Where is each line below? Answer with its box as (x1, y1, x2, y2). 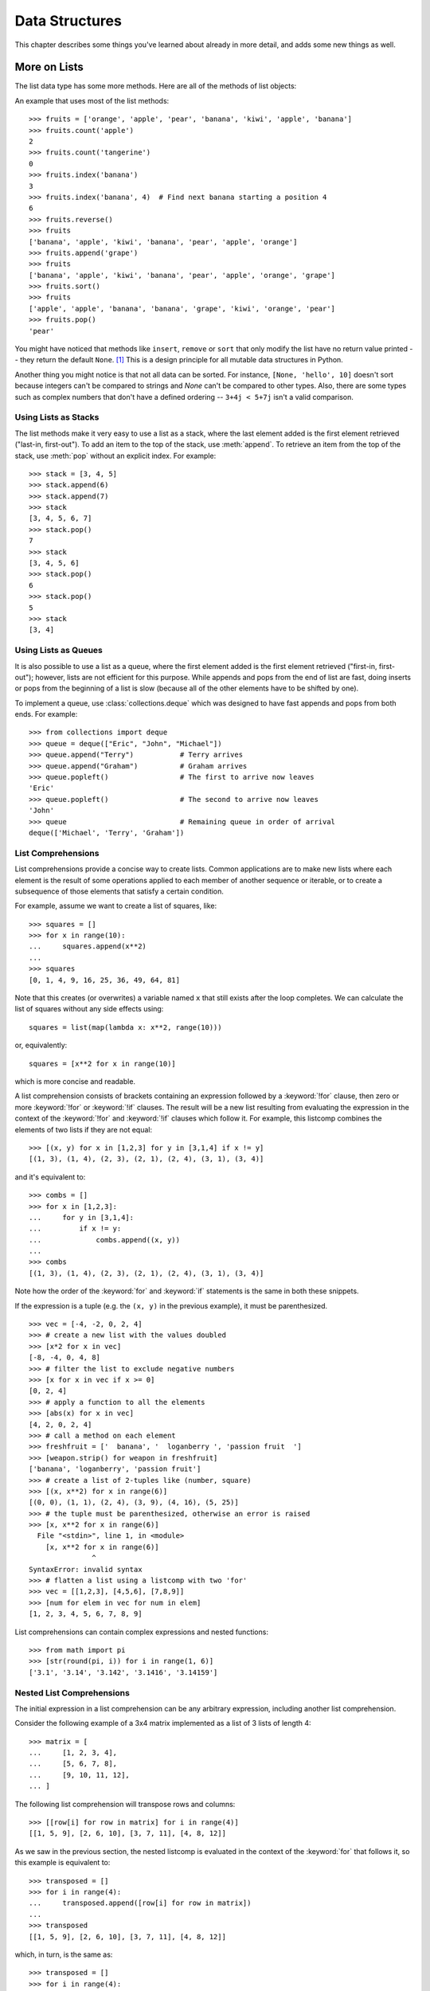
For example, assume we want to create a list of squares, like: (14, 901, 217, 911)
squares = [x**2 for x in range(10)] (29, 1059, 177, 1068)
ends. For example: (14, 710, 78, 719)
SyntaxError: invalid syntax (29, 1565, 143, 1574)
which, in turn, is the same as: (14, 1950, 113, 1959)
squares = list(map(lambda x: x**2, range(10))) (29, 1023, 222, 1031)
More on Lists (14, 61, 84, 74)
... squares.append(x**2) (29, 942, 147, 951)
